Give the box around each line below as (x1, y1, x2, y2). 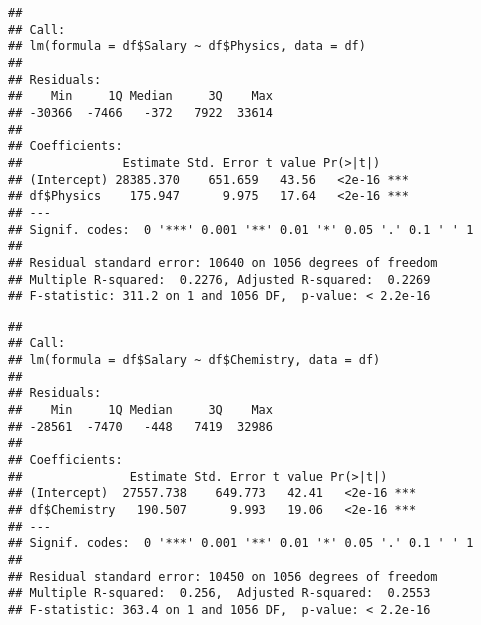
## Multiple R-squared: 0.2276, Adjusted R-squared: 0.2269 (8, 272, 431, 287)
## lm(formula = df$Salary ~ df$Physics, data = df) (8, 39, 366, 54)
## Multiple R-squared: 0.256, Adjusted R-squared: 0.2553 (8, 586, 431, 601)
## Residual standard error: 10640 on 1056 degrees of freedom (8, 255, 438, 270)
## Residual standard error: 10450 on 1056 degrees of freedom (8, 569, 438, 584)
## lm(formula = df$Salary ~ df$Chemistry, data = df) (8, 353, 381, 368)
